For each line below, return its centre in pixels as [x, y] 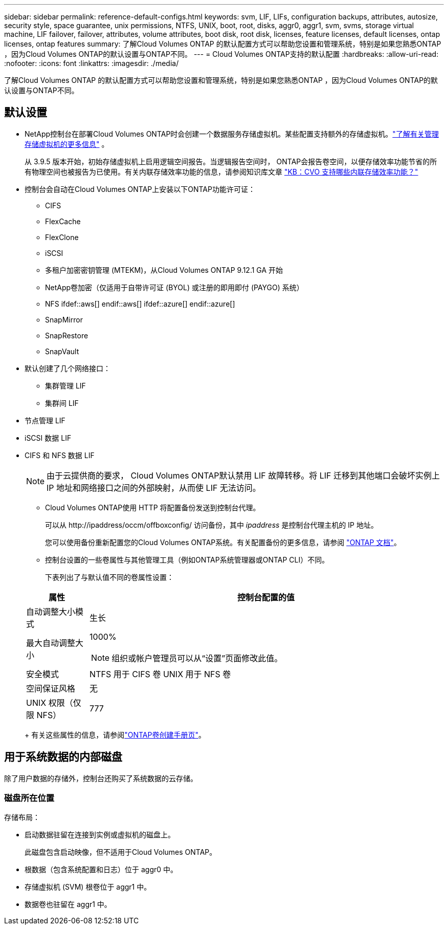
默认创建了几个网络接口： [68, 368]
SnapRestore [67, 335]
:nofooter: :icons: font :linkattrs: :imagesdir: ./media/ [92, 63]
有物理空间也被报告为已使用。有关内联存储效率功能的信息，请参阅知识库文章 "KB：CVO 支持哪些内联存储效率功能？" [221, 171]
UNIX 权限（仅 [54, 703]
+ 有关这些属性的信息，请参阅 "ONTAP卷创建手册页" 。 [115, 734]
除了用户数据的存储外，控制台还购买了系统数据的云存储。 [101, 778]
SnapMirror [64, 319]
